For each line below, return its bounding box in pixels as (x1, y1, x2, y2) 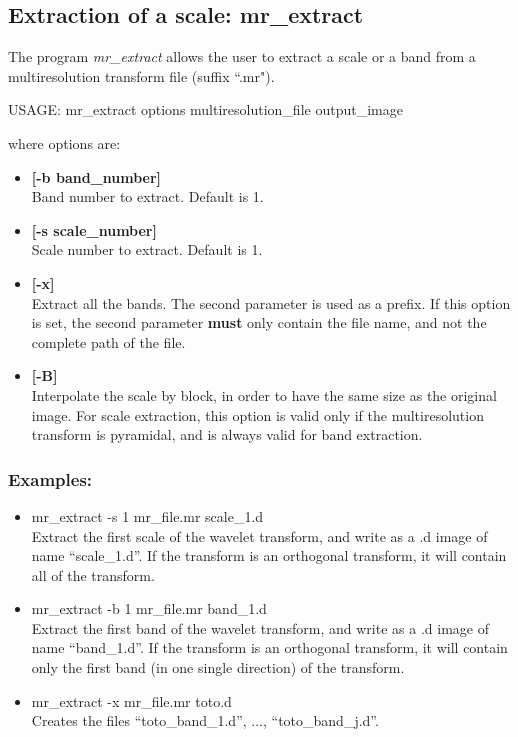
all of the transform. (31, 564, 155, 585)
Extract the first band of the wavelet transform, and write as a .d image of (31, 617, 489, 638)
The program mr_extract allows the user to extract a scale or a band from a (8, 46, 476, 67)
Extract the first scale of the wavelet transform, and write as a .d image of (31, 525, 488, 546)
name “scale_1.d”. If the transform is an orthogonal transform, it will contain (31, 545, 507, 566)
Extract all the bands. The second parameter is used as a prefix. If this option (31, 292, 511, 313)
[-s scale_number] (31, 219, 157, 240)
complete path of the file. (31, 331, 186, 352)
